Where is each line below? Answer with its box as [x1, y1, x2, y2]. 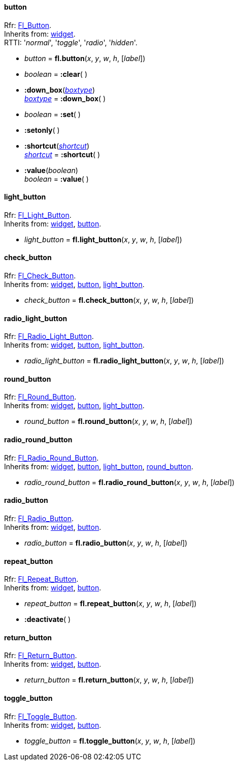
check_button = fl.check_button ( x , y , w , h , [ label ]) [24, 296, 194, 305]
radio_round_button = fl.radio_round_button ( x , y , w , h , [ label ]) [24, 477, 235, 487]
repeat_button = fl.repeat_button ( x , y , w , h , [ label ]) [24, 599, 197, 608]
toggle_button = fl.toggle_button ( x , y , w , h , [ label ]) [24, 736, 196, 745]
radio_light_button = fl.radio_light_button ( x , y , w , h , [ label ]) [24, 356, 224, 365]
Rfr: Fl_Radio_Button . [4, 514, 74, 523]
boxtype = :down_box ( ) [24, 94, 106, 103]
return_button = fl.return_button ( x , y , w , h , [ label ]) [24, 675, 194, 685]
